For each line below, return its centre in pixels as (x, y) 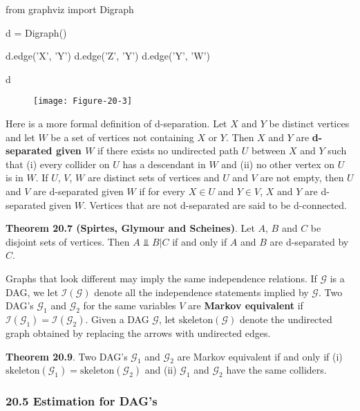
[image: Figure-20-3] (83, 101)
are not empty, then (302, 177)
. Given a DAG (117, 319)
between (268, 150)
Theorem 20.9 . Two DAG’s (67, 356)
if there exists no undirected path (168, 150)
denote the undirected (286, 319)
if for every (162, 191)
